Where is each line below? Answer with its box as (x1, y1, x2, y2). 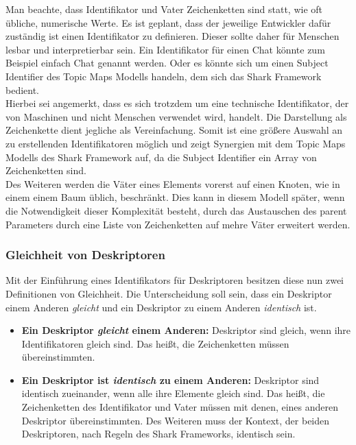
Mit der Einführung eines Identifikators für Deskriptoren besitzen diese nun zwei (5, 273, 344, 287)
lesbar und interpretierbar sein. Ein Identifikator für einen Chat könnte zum (5, 42, 325, 56)
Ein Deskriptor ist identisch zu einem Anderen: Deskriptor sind (21, 372, 320, 387)
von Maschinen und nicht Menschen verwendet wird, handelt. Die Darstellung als (5, 109, 347, 123)
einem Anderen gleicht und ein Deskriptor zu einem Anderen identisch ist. (5, 300, 317, 314)
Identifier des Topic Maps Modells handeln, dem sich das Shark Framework (5, 69, 322, 83)
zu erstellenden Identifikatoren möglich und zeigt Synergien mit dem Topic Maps (5, 136, 346, 150)
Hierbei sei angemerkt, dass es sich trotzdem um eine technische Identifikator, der (5, 96, 349, 110)
